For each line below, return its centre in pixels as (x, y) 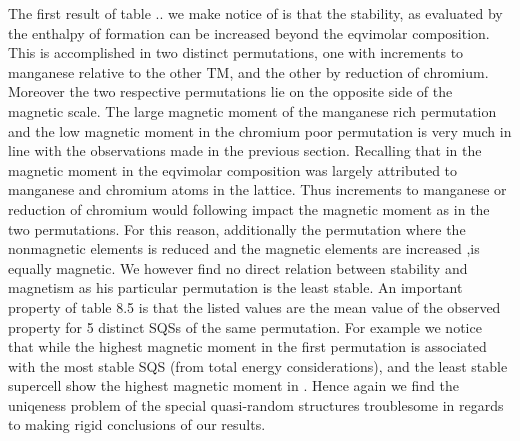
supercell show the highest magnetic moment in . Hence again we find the (233, 385)
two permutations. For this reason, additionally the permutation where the (237, 228)
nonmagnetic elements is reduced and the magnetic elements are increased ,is (244, 248)
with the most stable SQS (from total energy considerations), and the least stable (258, 365)
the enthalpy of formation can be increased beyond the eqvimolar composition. (249, 32)
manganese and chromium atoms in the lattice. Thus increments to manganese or (257, 189)
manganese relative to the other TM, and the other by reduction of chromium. (248, 71)
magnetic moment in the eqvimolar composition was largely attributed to (233, 169)
